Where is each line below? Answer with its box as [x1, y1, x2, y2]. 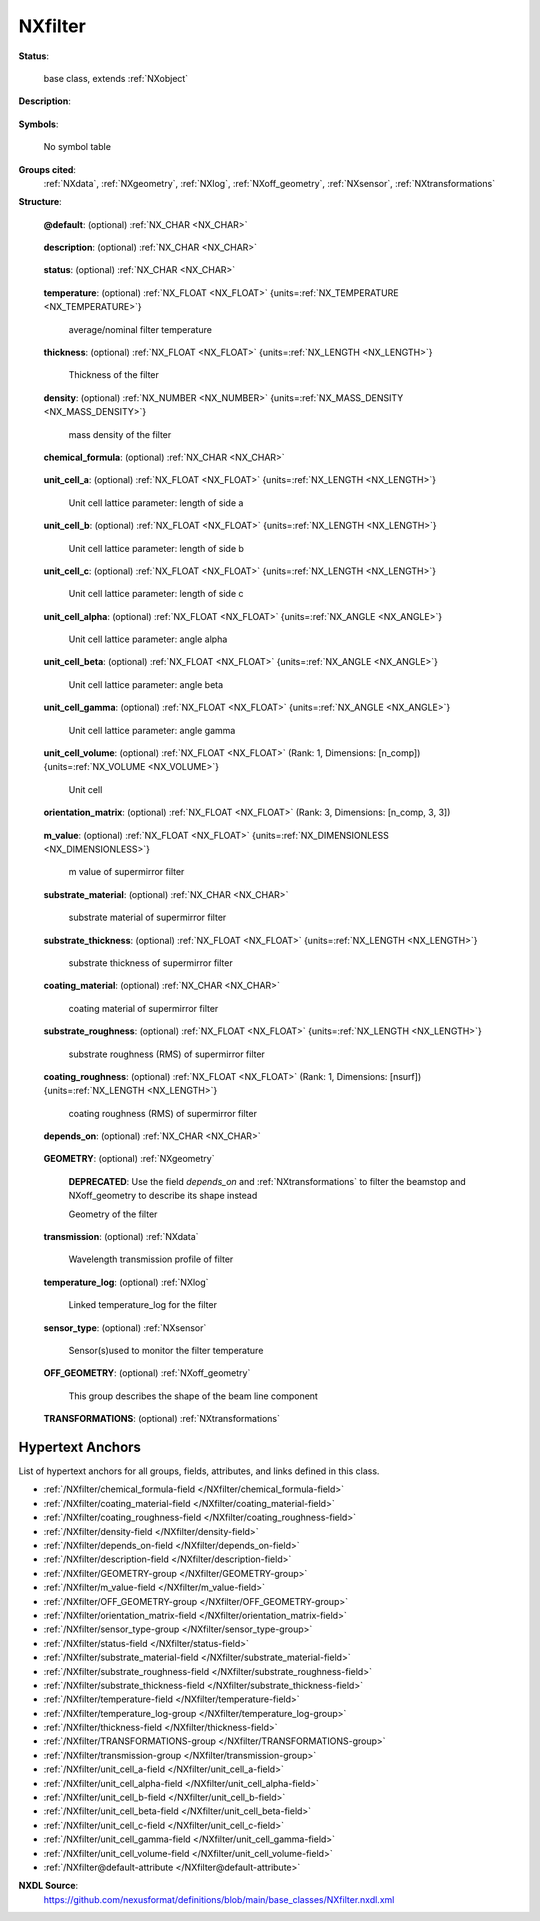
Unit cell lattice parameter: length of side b [68, 542, 245, 554]
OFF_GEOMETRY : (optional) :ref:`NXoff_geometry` [43, 1367, 251, 1379]
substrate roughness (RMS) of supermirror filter [68, 1048, 265, 1060]
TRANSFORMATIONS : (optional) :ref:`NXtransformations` [43, 1413, 280, 1425]
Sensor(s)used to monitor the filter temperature [68, 1344, 264, 1356]
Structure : [18, 196, 62, 208]
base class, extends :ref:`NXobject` [43, 72, 189, 84]
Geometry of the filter [68, 1208, 158, 1220]
